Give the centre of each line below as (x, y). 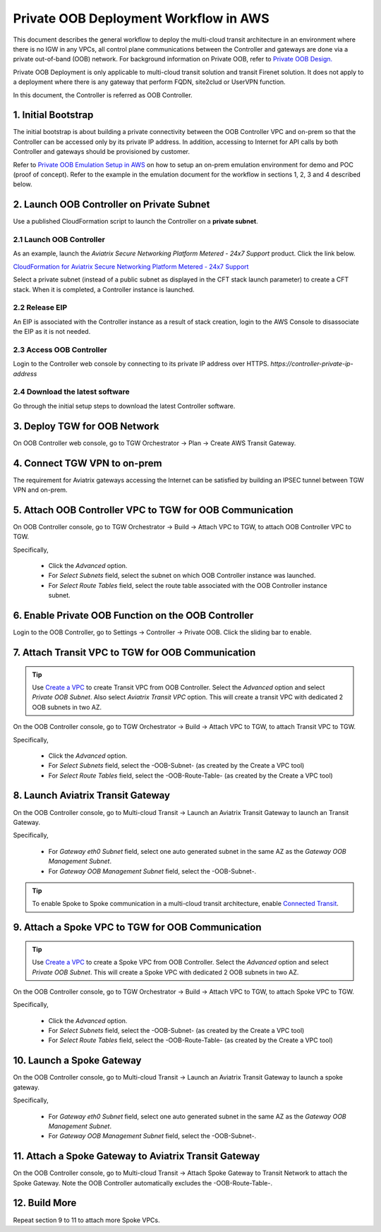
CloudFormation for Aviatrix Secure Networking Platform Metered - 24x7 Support (131, 266)
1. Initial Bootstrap (53, 115)
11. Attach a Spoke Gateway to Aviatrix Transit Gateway (137, 1156)
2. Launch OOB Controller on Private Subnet (111, 205)
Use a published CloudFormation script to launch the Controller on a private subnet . (135, 222)
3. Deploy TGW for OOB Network (86, 426)
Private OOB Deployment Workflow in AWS (141, 18)
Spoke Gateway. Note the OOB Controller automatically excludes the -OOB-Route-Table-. (143, 1183)
